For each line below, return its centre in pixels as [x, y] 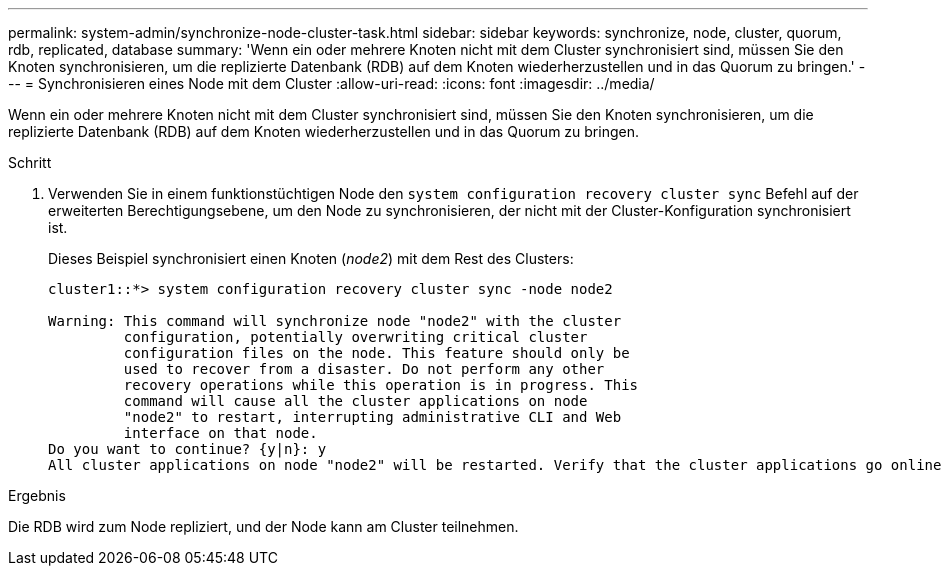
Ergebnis [37, 495]
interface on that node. [220, 433]
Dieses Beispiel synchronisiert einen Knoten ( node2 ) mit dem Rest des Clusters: [311, 258]
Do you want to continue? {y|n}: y [187, 449]
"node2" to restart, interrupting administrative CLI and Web [372, 417]
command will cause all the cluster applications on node [355, 401]
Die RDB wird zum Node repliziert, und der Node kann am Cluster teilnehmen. [263, 526]
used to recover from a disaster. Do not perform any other [364, 369]
